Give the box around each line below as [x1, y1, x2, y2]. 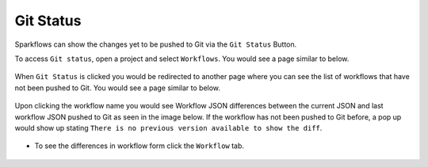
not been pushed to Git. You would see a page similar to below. [14, 83, 221, 93]
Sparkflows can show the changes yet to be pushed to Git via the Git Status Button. [14, 40, 297, 49]
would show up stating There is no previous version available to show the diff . [14, 123, 323, 132]
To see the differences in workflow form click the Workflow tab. [34, 141, 245, 150]
